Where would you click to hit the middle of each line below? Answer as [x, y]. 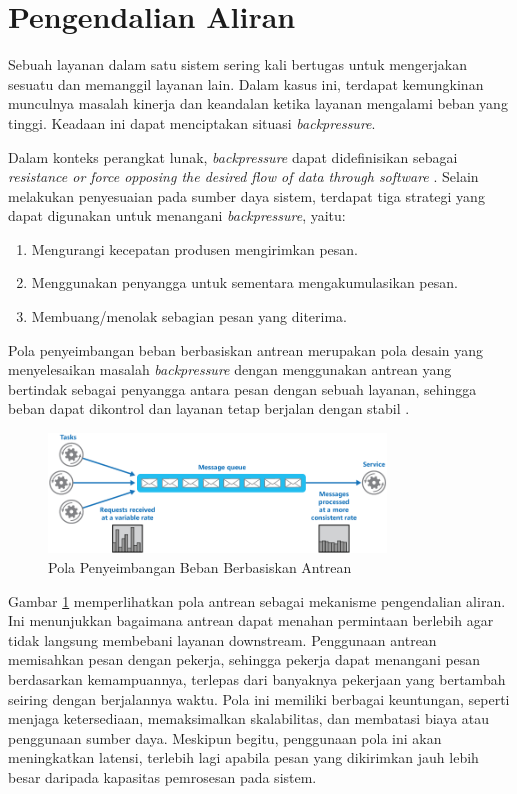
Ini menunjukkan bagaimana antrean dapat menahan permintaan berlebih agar [251, 620]
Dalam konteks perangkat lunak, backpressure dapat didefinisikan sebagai [233, 156]
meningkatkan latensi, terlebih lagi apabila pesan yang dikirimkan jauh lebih [243, 757]
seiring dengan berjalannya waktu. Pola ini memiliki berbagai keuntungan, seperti [259, 698]
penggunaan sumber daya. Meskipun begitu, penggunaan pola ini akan [225, 737]
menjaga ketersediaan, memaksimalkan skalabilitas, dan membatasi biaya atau [249, 718]
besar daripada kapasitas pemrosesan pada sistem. [162, 776]
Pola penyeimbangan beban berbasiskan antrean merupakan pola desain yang [246, 349]
